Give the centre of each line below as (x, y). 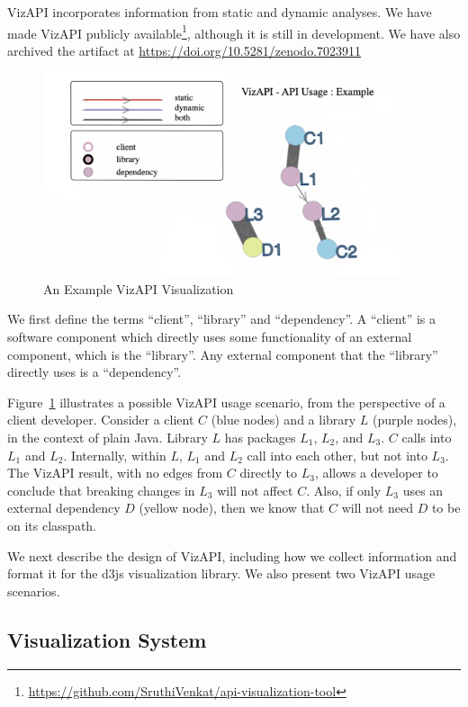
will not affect (255, 490)
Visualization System (107, 639)
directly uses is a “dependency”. (94, 372)
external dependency (64, 508)
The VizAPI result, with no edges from (115, 473)
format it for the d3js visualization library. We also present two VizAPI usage (221, 573)
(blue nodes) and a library (283, 420)
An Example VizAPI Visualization (139, 288)
